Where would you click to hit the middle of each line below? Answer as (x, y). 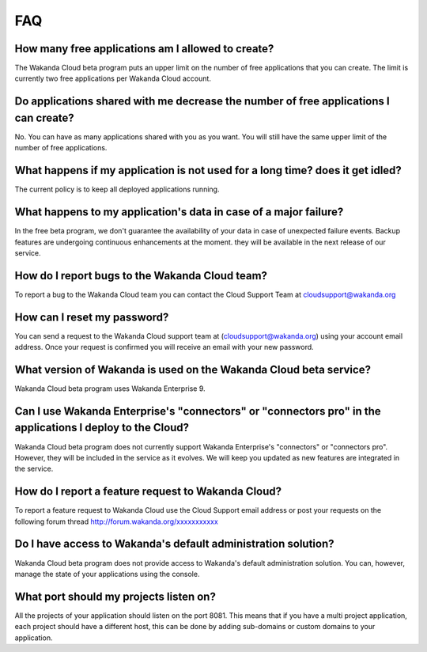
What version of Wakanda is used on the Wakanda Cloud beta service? (193, 369)
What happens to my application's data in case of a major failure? (179, 212)
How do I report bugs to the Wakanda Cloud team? (141, 276)
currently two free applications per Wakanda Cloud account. (113, 78)
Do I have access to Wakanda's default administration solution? (175, 544)
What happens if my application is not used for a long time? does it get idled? (208, 171)
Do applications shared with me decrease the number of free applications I (202, 102)
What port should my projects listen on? (115, 596)
